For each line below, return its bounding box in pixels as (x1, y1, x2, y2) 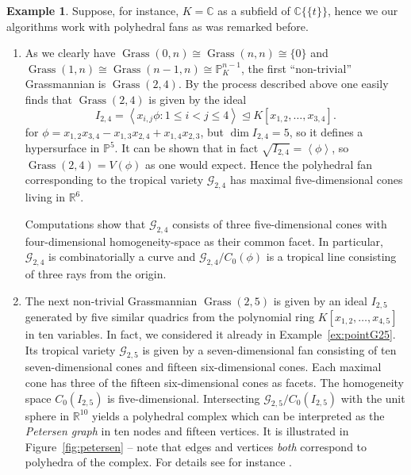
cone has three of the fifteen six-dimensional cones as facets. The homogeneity (25, 373, 405, 390)
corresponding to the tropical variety (25, 171, 204, 188)
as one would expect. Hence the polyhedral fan (145, 155, 373, 172)
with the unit (340, 389, 405, 406)
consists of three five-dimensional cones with (172, 215, 387, 232)
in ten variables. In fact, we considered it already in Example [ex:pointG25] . (25, 326, 396, 342)
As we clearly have (25, 44, 116, 61)
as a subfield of (217, 2, 290, 18)
